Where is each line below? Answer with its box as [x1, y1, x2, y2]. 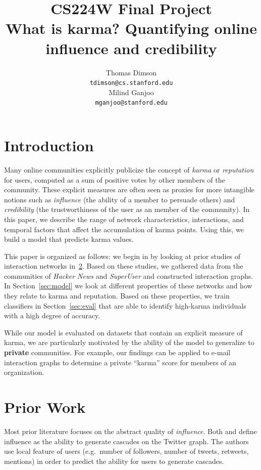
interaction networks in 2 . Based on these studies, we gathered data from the [4, 261, 243, 271]
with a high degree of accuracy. [4, 310, 100, 321]
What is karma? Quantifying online [6, 18, 257, 38]
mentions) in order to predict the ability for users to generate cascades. [4, 455, 224, 466]
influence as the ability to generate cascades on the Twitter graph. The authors [4, 436, 249, 446]
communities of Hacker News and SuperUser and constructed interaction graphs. [4, 270, 253, 281]
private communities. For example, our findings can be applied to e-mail [4, 347, 231, 358]
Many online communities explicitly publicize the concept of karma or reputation [4, 164, 254, 175]
